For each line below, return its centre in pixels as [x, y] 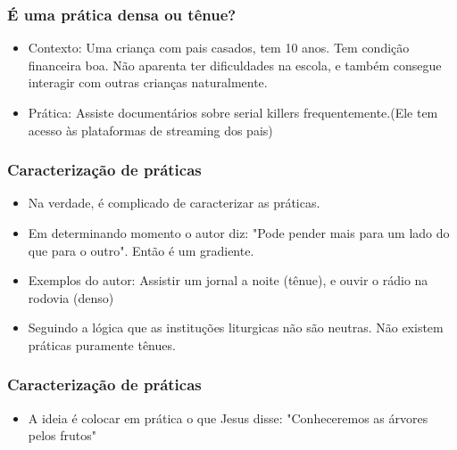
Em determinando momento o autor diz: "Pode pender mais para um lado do [239, 233]
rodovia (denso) [71, 297]
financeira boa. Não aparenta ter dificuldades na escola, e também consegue [235, 65]
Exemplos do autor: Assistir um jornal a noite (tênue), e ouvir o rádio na [228, 280]
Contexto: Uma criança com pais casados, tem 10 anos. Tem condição [219, 48]
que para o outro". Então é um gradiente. [141, 250]
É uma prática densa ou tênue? [122, 14]
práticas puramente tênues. [102, 344]
